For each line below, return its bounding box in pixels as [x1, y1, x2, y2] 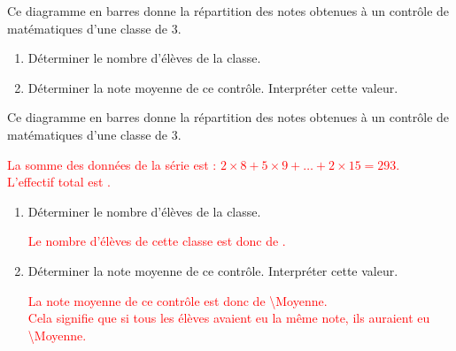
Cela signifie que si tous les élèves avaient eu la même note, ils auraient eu [27, 309, 430, 327]
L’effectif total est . [7, 172, 111, 191]
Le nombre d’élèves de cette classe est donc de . [27, 232, 286, 250]
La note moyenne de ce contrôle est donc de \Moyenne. [27, 291, 328, 309]
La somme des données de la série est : [7, 155, 217, 173]
